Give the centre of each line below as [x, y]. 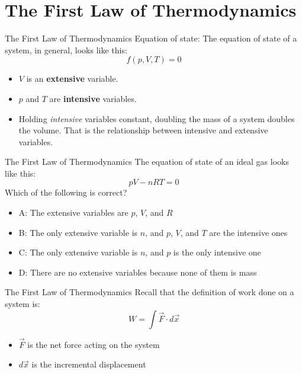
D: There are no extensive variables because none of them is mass [138, 272]
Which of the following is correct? [66, 192]
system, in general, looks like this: [66, 49]
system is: [23, 304]
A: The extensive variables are [73, 212]
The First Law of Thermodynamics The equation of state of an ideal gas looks [147, 162]
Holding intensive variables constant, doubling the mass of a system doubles [157, 118]
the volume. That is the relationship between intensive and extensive [143, 130]
